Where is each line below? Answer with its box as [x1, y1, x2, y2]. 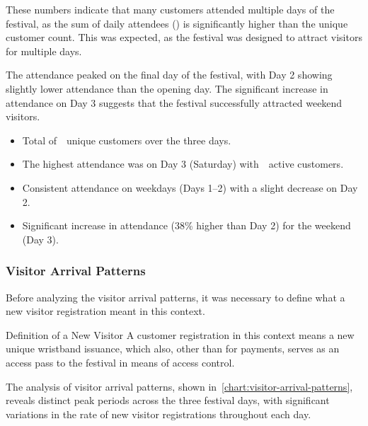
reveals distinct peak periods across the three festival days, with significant [6, 393, 330, 408]
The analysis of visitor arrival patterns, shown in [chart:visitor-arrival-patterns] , [6, 379, 353, 393]
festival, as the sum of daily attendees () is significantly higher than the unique [6, 16, 348, 30]
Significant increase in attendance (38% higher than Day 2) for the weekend [22, 218, 351, 233]
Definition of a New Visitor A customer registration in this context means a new [6, 327, 355, 342]
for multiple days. [6, 43, 82, 58]
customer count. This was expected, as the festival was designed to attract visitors [6, 30, 362, 45]
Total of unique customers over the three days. [22, 132, 231, 147]
